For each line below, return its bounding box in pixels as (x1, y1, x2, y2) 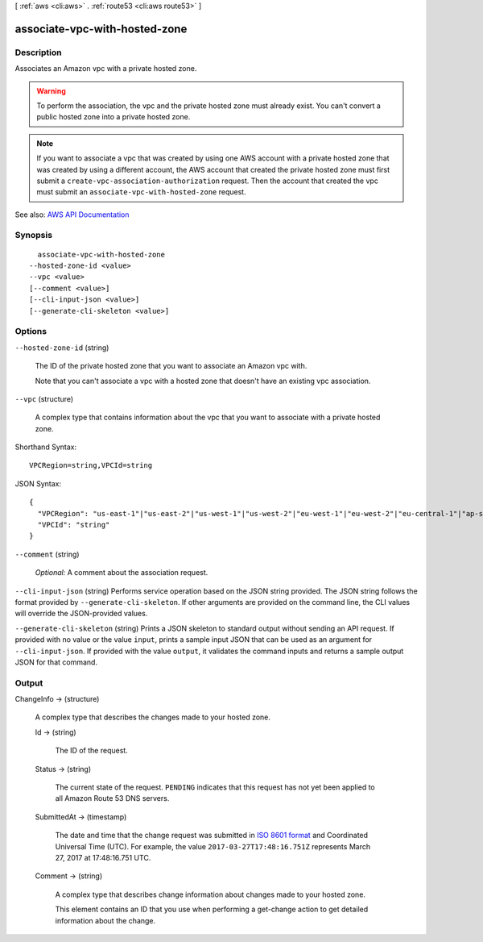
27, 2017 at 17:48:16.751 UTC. (55, 852, 151, 862)
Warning (36, 85, 66, 96)
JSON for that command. (14, 657, 98, 667)
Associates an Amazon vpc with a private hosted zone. (14, 64, 197, 73)
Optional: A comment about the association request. (35, 568, 208, 577)
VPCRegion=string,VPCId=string (29, 461, 153, 470)
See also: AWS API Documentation (14, 210, 130, 219)
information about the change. (55, 915, 156, 925)
